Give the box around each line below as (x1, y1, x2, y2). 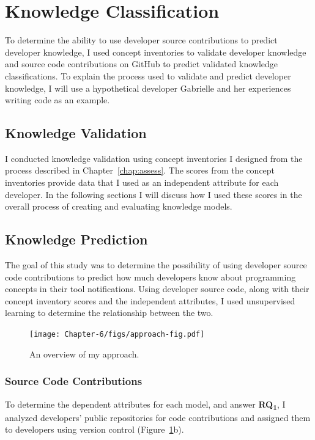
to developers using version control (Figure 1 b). (5, 423, 184, 436)
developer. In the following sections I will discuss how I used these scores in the (5, 188, 302, 200)
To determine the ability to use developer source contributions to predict (5, 34, 278, 46)
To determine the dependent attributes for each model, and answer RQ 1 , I (5, 397, 286, 412)
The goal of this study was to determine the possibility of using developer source (5, 258, 307, 271)
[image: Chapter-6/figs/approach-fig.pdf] (29, 330, 205, 339)
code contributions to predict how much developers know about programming (5, 270, 296, 283)
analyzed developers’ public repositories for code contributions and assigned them (5, 411, 311, 424)
